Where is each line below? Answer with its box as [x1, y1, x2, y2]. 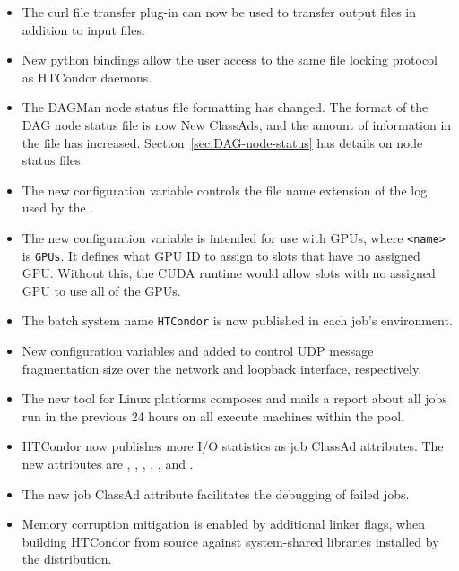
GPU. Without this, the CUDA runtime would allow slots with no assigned [22, 264, 436, 282]
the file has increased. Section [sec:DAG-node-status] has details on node [22, 133, 423, 151]
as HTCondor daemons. [22, 67, 152, 86]
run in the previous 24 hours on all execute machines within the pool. [22, 406, 404, 425]
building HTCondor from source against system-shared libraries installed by [22, 532, 439, 550]
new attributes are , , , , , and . [22, 454, 194, 473]
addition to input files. [22, 20, 145, 39]
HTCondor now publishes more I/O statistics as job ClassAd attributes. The [22, 437, 444, 455]
